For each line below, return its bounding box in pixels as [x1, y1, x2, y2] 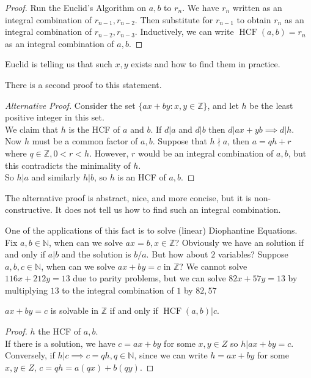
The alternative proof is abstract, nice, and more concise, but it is [5, 191, 252, 204]
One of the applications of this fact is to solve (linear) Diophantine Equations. [5, 223, 298, 236]
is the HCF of [68, 122, 120, 135]
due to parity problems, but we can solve [73, 272, 226, 284]
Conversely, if [5, 349, 55, 361]
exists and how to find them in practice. [131, 57, 280, 70]
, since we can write [134, 349, 208, 361]
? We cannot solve [179, 259, 247, 272]
